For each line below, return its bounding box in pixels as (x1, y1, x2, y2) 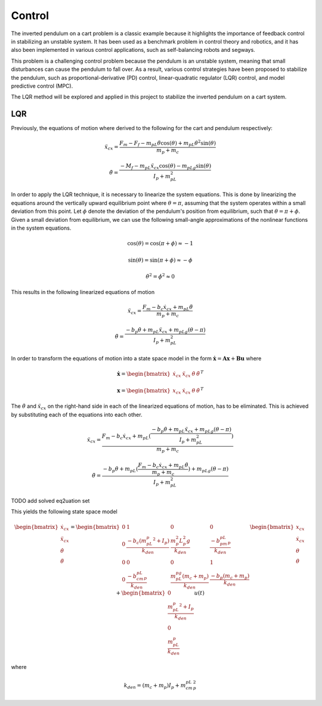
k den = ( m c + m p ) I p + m (123, 682, 186, 690)
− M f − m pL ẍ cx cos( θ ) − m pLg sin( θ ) (120, 163, 212, 171)
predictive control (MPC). (11, 82, 73, 89)
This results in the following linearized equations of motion (11, 289, 155, 296)
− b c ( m (127, 537, 147, 546)
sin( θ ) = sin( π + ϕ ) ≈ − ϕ (128, 256, 193, 264)
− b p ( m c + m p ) (210, 572, 250, 581)
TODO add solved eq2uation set (11, 497, 90, 504)
